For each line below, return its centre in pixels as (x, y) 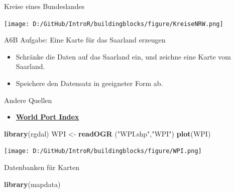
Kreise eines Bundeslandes (44, 6)
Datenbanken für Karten (42, 167)
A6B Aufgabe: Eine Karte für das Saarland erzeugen (85, 40)
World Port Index (47, 117)
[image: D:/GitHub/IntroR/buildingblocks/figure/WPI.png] (103, 151)
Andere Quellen (28, 100)
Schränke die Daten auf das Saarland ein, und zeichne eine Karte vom (123, 56)
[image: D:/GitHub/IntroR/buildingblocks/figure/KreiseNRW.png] (114, 24)
